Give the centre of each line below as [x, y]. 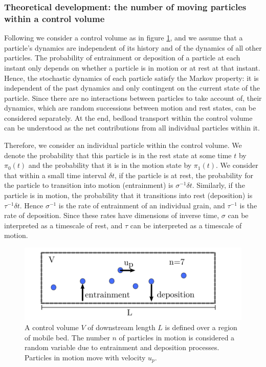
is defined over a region [201, 327]
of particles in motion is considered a [177, 337]
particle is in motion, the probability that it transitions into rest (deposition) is [128, 195]
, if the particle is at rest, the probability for [184, 175]
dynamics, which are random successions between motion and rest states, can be [130, 108]
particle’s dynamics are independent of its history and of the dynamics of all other [133, 47]
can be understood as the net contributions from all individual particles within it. [132, 128]
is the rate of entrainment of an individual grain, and [142, 205]
